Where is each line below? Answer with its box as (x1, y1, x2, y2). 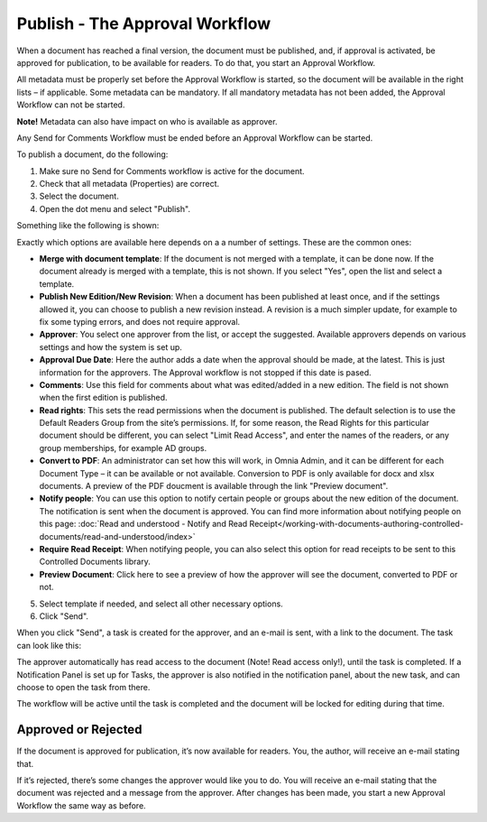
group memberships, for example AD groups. (39, 442, 207, 453)
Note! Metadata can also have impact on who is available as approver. (16, 115, 278, 126)
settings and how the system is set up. (39, 341, 182, 352)
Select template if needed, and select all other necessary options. (39, 598, 283, 609)
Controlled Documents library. (39, 556, 151, 568)
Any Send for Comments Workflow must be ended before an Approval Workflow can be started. (16, 132, 373, 143)
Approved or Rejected (16, 722, 142, 737)
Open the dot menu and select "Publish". (39, 203, 191, 214)
